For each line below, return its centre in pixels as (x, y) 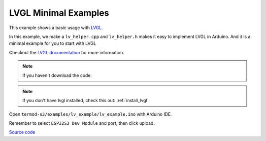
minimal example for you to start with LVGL (52, 43)
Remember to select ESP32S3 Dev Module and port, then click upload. (82, 123)
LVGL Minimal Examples (59, 13)
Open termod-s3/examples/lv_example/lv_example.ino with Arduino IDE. (90, 114)
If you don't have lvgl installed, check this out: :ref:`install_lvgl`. (86, 101)
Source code (22, 132)
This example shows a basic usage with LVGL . (56, 28)
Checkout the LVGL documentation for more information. (66, 52)
